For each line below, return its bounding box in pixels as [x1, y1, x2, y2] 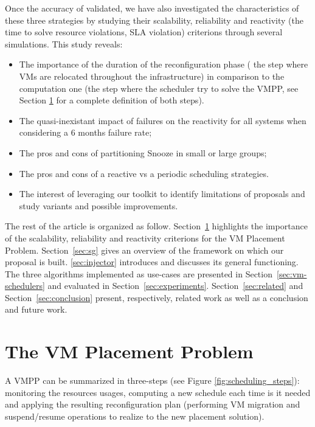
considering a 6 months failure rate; [19, 126, 152, 139]
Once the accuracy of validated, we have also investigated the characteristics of [5, 2, 299, 14]
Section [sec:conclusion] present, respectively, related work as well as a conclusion [5, 291, 308, 304]
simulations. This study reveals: [5, 37, 123, 50]
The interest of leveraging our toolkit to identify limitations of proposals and [19, 187, 305, 200]
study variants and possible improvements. [19, 199, 178, 212]
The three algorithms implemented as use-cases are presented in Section [5, 267, 272, 280]
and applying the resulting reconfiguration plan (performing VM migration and [5, 398, 300, 411]
